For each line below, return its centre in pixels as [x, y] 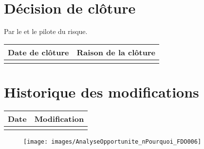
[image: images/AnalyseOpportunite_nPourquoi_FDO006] [112, 141]
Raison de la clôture [116, 52]
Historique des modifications [102, 91]
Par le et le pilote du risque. [46, 31]
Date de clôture [38, 52]
